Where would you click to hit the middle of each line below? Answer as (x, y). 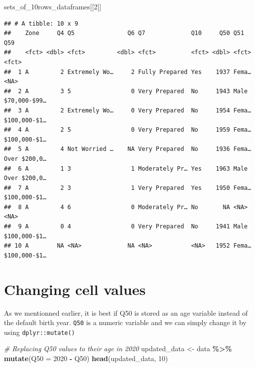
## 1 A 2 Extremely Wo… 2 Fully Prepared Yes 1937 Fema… (128, 72)
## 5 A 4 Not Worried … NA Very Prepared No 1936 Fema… (128, 149)
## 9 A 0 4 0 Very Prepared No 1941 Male (126, 227)
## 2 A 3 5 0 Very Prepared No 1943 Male (126, 91)
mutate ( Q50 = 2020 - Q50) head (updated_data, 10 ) (86, 358)
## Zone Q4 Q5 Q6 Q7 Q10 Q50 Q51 (124, 33)
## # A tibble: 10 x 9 (41, 23)
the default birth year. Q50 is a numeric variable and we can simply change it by (125, 322)
